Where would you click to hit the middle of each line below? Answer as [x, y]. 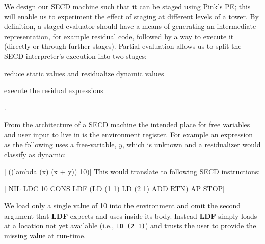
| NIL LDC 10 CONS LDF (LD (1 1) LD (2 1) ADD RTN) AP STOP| [115, 188]
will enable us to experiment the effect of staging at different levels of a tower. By [131, 16]
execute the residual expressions [54, 90]
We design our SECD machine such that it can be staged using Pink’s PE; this [127, 6]
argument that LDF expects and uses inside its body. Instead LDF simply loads [131, 215]
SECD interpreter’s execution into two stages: [75, 56]
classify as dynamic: [35, 154]
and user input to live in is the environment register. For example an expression [129, 134]
